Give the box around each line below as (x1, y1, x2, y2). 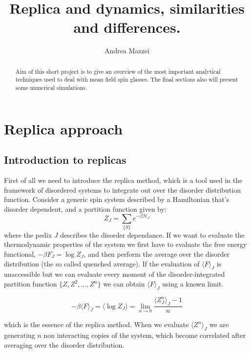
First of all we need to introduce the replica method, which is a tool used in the (4, 175, 243, 185)
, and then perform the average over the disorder (84, 249, 230, 259)
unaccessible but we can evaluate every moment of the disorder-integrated (4, 269, 225, 279)
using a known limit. (162, 279, 224, 289)
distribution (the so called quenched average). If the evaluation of (4, 258, 200, 268)
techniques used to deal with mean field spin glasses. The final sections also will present (15, 75, 238, 84)
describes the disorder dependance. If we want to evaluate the (60, 229, 245, 240)
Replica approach (4, 118, 123, 138)
